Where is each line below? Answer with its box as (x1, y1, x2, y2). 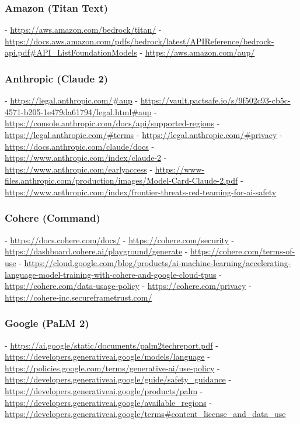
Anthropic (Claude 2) (5, 71, 109, 85)
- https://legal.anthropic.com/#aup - (5, 94, 138, 106)
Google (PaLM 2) (5, 316, 89, 330)
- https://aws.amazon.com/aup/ (139, 46, 255, 58)
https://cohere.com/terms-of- (190, 245, 295, 257)
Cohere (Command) (5, 211, 100, 225)
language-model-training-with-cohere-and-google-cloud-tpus (5, 268, 217, 280)
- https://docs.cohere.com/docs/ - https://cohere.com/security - (5, 233, 235, 246)
